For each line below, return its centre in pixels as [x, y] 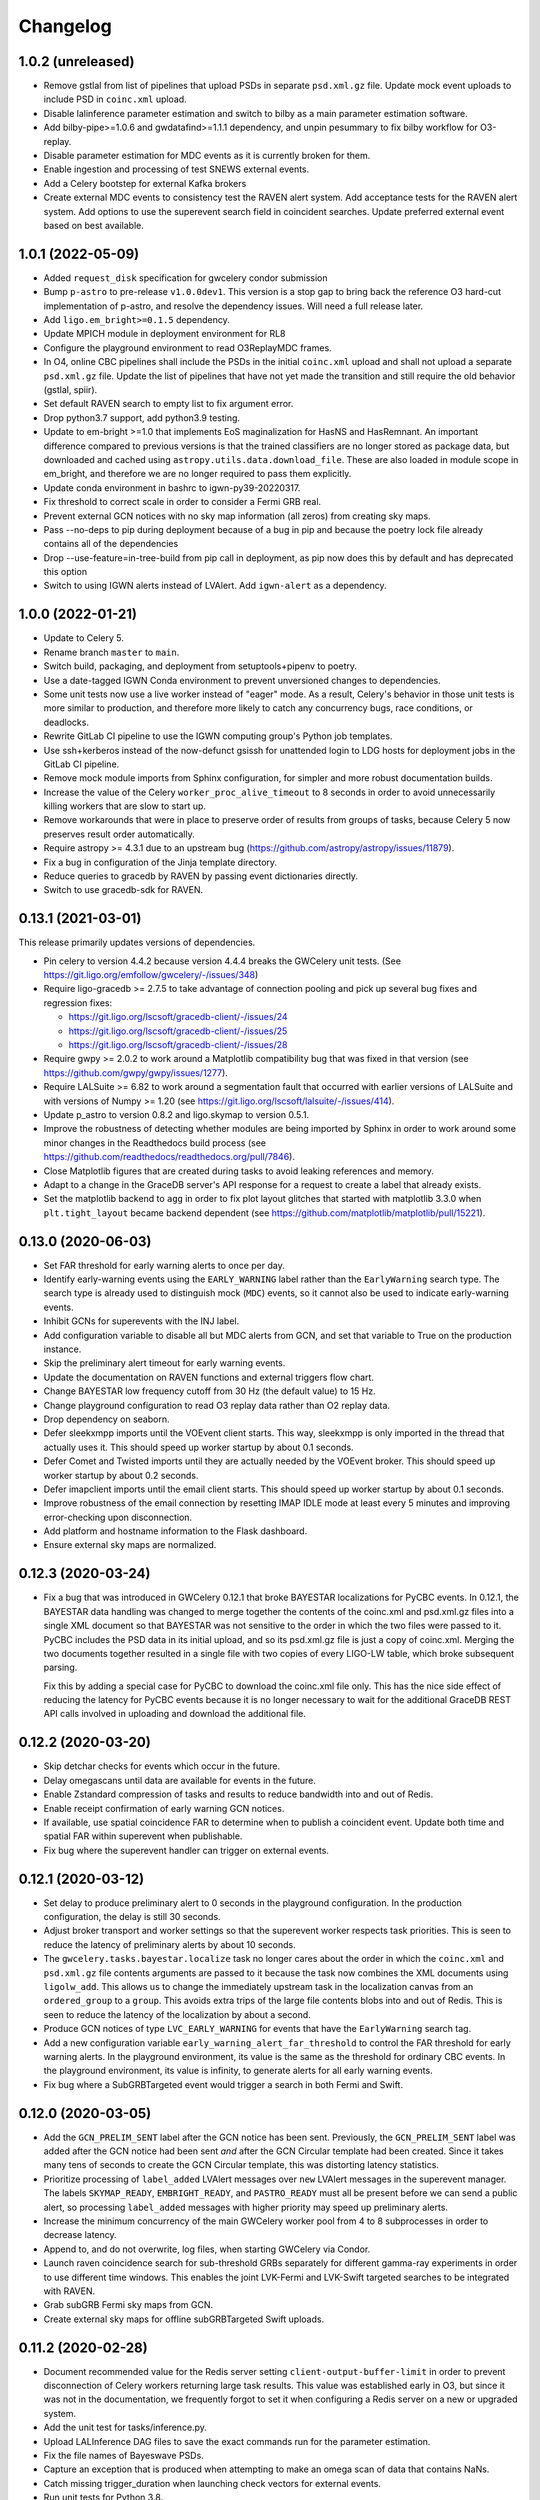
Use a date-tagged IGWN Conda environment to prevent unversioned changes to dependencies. [242, 680]
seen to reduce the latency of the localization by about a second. [177, 2014]
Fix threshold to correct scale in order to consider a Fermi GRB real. [182, 502]
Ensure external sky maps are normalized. [130, 1545]
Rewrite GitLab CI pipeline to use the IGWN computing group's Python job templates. [218, 736]
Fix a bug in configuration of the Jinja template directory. [160, 862]
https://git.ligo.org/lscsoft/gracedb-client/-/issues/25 [178, 1031]
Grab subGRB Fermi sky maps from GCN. [128, 2305]
